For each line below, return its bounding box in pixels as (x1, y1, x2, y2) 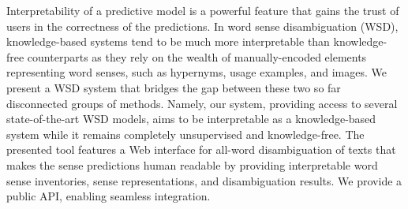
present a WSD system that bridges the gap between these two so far (6, 79, 341, 95)
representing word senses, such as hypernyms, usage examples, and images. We (6, 64, 387, 80)
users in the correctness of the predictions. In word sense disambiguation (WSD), (6, 17, 399, 34)
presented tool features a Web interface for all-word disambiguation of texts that (6, 141, 396, 158)
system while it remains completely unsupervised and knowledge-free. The (6, 125, 365, 142)
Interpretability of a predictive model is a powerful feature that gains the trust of (6, 2, 399, 18)
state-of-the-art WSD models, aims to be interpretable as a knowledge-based (6, 110, 376, 127)
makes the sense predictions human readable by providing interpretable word (6, 156, 378, 173)
